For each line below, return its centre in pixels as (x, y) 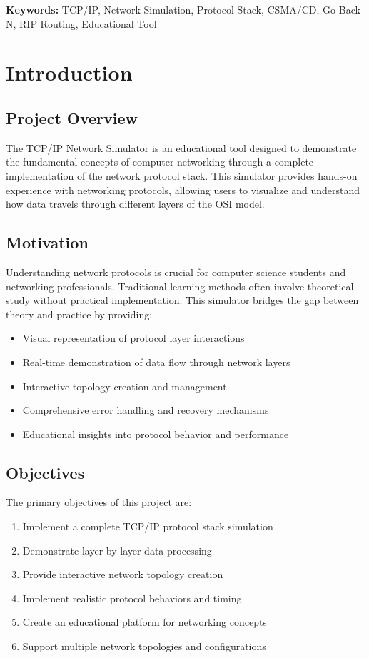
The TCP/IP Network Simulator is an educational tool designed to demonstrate (181, 147)
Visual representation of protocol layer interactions (133, 338)
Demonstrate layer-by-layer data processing (117, 550)
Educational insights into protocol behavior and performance (156, 434)
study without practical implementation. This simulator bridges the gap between (182, 300)
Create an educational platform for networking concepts (145, 622)
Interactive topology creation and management (125, 386)
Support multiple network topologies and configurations (144, 646)
